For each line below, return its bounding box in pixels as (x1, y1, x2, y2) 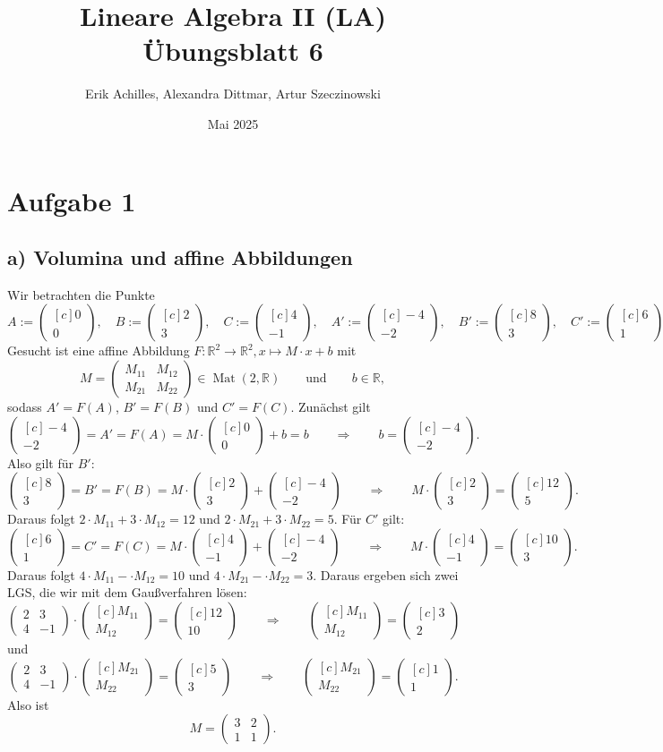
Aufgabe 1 (7, 182, 136, 218)
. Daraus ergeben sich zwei (313, 565, 459, 584)
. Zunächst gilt (290, 397, 371, 416)
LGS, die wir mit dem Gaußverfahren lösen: (7, 583, 247, 602)
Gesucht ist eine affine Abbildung (7, 341, 190, 360)
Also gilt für (7, 453, 74, 472)
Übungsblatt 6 (142, 32, 323, 69)
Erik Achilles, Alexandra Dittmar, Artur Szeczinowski (85, 84, 381, 103)
